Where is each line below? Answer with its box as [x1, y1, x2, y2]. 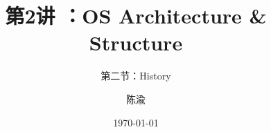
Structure [89, 28, 183, 57]
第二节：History [100, 68, 171, 83]
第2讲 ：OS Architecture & [5, 1, 267, 30]
